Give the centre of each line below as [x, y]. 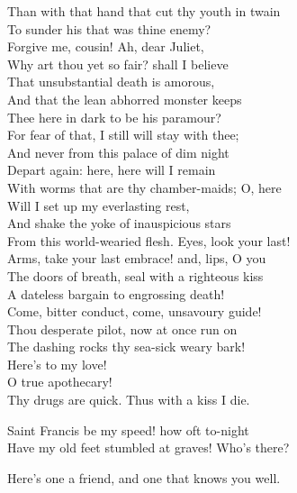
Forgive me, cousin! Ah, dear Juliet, [106, 46]
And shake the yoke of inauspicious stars [119, 223]
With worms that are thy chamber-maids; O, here [144, 187]
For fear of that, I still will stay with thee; [123, 135]
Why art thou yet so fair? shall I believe [118, 64]
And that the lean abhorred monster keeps [125, 99]
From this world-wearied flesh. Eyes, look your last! [149, 240]
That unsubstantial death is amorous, [111, 82]
